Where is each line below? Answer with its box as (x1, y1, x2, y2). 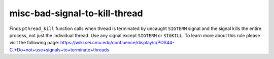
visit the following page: (9, 40, 59, 46)
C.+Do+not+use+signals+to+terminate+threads (9, 46, 110, 53)
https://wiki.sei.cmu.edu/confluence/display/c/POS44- (60, 40, 175, 46)
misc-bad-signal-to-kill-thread (9, 8, 143, 19)
